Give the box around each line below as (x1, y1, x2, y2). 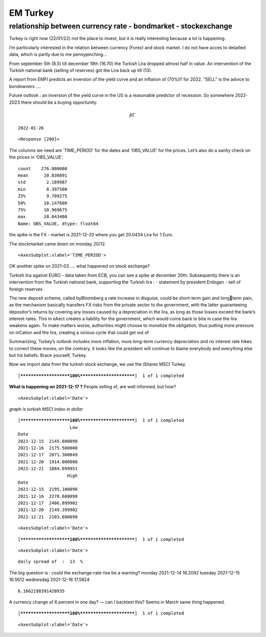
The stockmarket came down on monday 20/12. (9, 241, 106, 247)
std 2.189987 (18, 180, 67, 185)
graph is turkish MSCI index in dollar (9, 406, 83, 412)
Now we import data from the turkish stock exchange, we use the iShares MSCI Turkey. (9, 361, 187, 367)
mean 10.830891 (18, 173, 67, 178)
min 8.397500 (18, 186, 67, 192)
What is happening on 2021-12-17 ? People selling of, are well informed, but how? (9, 384, 176, 390)
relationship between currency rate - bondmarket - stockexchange (9, 22, 233, 31)
